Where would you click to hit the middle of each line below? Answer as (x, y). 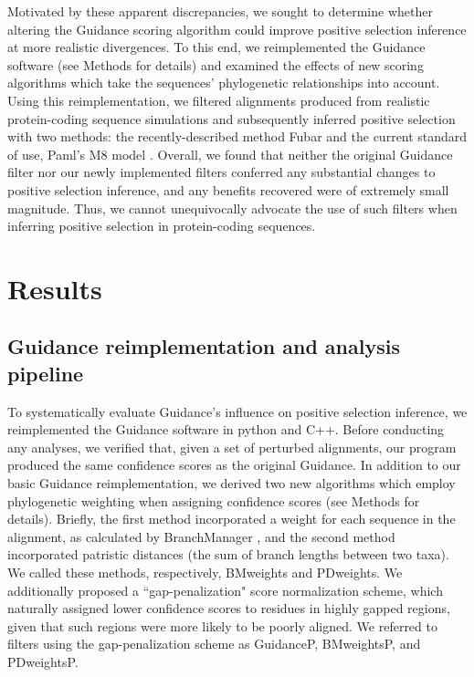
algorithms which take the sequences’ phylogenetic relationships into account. (224, 83)
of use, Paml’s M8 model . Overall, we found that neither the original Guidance (230, 154)
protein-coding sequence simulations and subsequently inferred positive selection (232, 118)
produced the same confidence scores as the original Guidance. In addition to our (234, 465)
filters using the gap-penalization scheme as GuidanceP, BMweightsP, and (214, 644)
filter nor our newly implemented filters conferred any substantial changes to (221, 172)
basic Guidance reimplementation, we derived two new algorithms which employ (232, 483)
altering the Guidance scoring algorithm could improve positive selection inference (237, 29)
